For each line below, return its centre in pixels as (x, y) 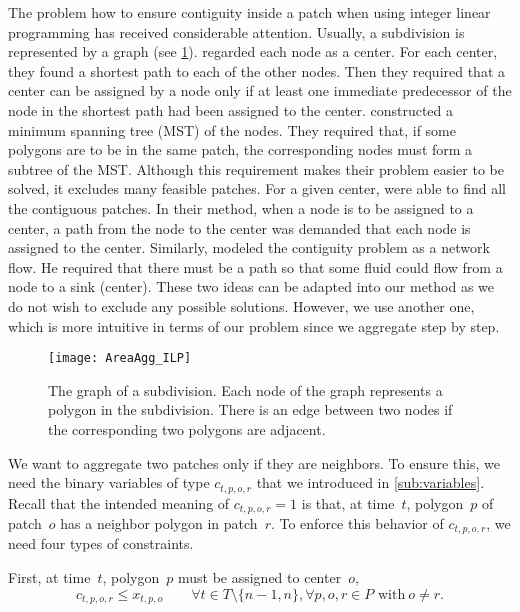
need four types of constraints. (101, 543)
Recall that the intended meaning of (119, 502)
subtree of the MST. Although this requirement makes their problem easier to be (256, 168)
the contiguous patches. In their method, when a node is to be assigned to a (241, 207)
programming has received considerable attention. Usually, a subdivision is (236, 31)
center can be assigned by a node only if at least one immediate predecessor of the (260, 90)
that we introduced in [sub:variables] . (370, 482)
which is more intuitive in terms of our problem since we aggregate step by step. (254, 325)
